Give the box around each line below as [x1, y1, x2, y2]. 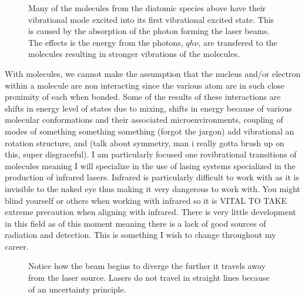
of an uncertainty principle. [28, 283, 126, 295]
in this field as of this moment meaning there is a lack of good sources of [5, 217, 266, 229]
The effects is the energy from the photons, [28, 36, 183, 48]
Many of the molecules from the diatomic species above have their [28, 2, 266, 14]
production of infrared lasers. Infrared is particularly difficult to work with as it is [5, 171, 299, 183]
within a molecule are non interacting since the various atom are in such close [5, 79, 285, 91]
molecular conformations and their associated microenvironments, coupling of [5, 113, 283, 126]
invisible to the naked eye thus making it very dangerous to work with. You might [5, 182, 300, 194]
